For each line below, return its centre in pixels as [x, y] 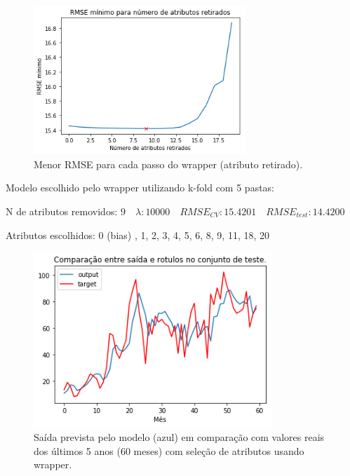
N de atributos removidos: [62, 211]
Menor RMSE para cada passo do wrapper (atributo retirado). [168, 164]
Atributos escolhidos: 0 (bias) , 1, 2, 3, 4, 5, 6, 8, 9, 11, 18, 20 [137, 234]
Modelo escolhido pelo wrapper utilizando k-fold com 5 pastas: [140, 188]
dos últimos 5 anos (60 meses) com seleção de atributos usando [169, 450]
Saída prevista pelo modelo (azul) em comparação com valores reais [179, 436]
